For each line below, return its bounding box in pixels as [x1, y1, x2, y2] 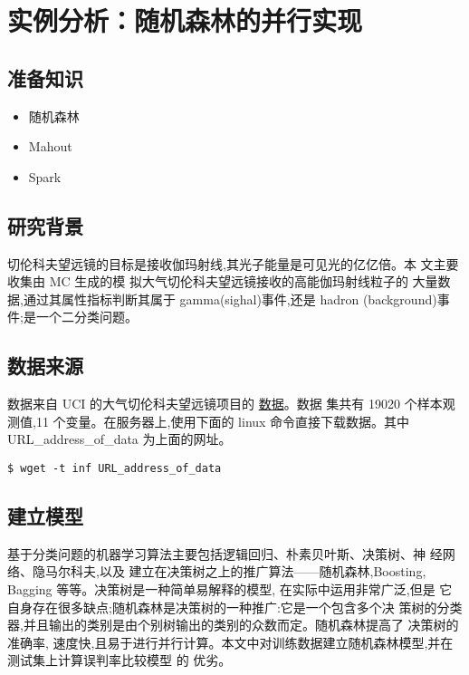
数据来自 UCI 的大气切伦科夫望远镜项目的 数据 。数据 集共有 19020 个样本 [7, 394, 443, 413]
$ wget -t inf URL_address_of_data [7, 461, 222, 475]
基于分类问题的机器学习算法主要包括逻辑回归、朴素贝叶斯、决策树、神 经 [7, 544, 443, 563]
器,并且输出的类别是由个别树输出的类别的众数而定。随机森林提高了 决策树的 [7, 615, 459, 634]
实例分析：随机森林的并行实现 [7, 2, 363, 39]
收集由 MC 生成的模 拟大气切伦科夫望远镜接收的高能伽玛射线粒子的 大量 [7, 272, 438, 291]
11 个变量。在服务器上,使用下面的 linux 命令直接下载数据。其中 [35, 411, 410, 430]
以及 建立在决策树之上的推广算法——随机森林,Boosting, [99, 562, 426, 581]
